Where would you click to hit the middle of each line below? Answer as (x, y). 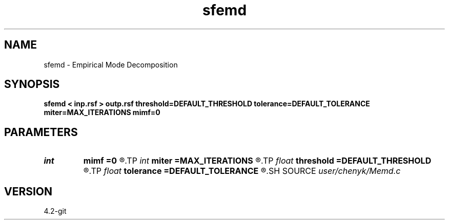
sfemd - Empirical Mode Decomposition (111, 64)
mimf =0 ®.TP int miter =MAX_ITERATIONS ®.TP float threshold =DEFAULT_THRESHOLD (257, 161)
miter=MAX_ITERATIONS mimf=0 (102, 113)
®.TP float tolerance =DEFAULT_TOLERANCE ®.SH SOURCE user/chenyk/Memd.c (242, 171)
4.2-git (55, 211)
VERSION (28, 191)
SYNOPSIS (32, 84)
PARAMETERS (41, 132)
